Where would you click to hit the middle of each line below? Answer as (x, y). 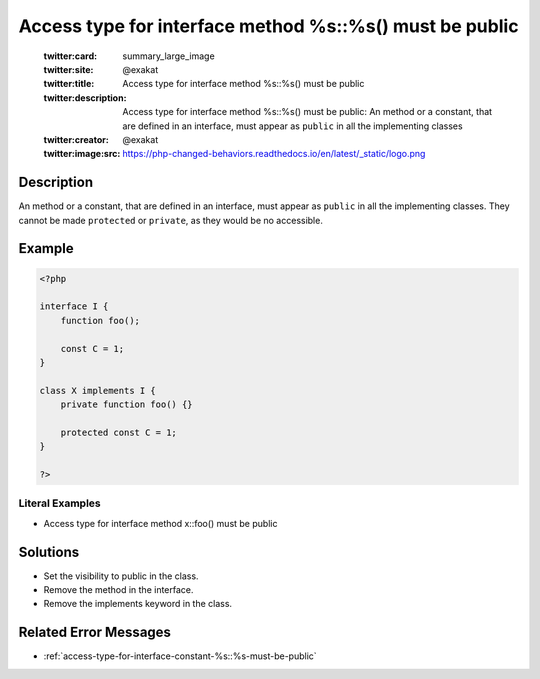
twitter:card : (70, 56)
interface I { (74, 306)
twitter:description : (85, 97)
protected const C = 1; (118, 432)
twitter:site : (68, 69)
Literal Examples (59, 503)
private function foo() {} (127, 404)
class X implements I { (98, 390)
